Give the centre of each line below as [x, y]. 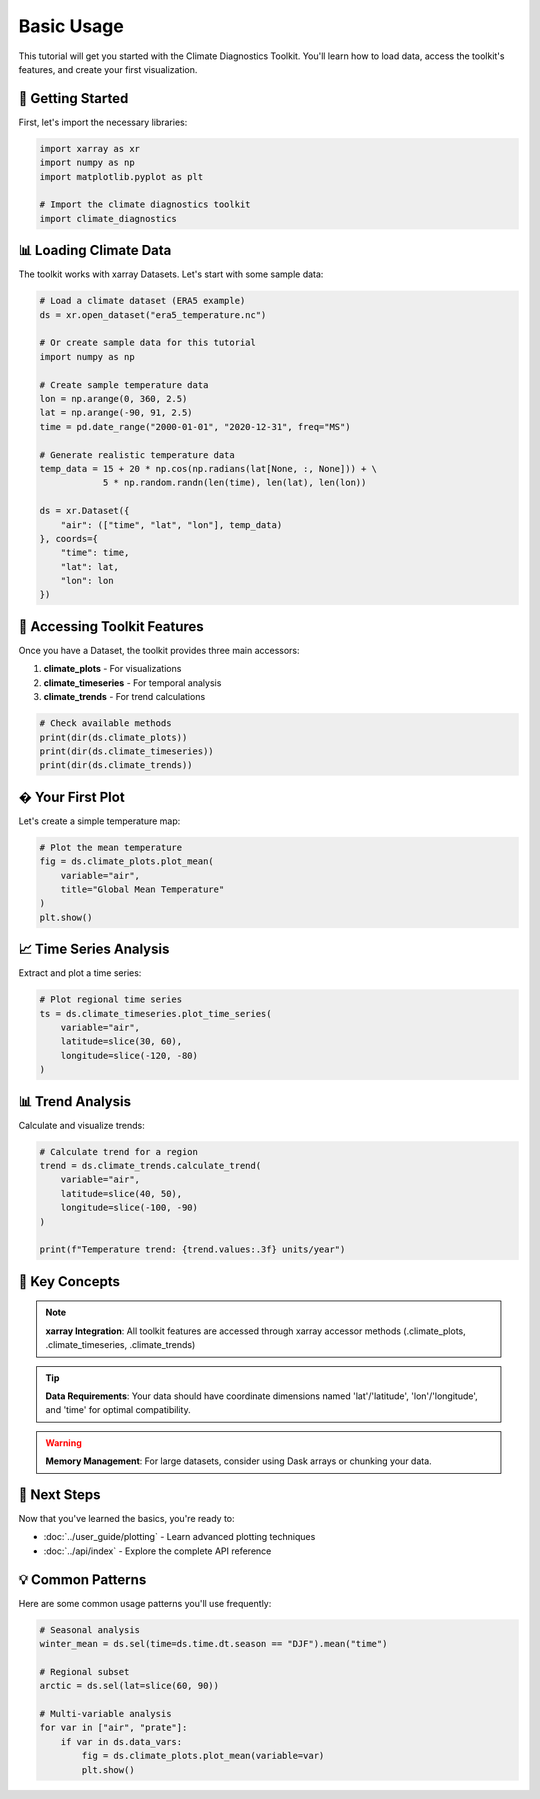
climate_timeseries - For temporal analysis [132, 682]
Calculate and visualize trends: [81, 1125]
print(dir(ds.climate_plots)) [113, 737]
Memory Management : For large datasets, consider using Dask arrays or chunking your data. [238, 1461]
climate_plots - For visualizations [112, 669]
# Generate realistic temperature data [137, 454]
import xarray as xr [89, 148]
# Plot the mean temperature [111, 847]
